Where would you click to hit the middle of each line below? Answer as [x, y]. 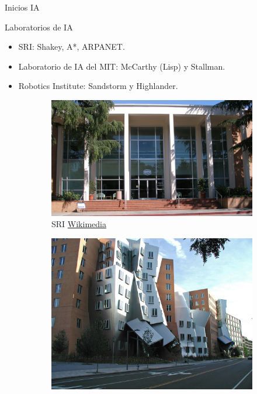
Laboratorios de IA [39, 27]
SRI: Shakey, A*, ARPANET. [72, 47]
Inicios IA [22, 7]
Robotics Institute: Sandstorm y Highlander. [98, 86]
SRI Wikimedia [79, 224]
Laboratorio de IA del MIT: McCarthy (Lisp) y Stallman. [122, 66]
